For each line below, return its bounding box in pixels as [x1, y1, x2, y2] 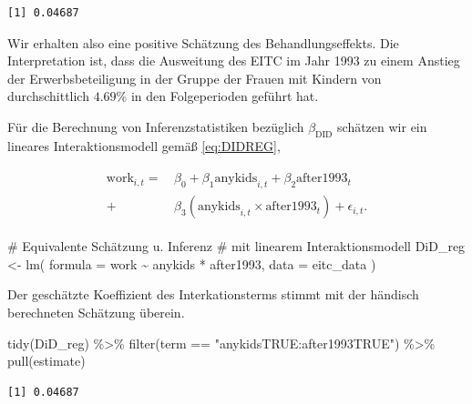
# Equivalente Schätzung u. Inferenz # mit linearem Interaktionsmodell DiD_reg [7, 237, 466, 256]
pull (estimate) [7, 351, 86, 370]
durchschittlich [7, 86, 89, 106]
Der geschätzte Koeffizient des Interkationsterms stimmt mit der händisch [7, 285, 419, 304]
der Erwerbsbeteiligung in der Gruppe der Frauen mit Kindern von [7, 68, 382, 87]
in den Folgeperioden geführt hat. [130, 86, 319, 106]
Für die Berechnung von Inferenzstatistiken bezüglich [7, 116, 304, 136]
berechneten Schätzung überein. [7, 303, 185, 322]
